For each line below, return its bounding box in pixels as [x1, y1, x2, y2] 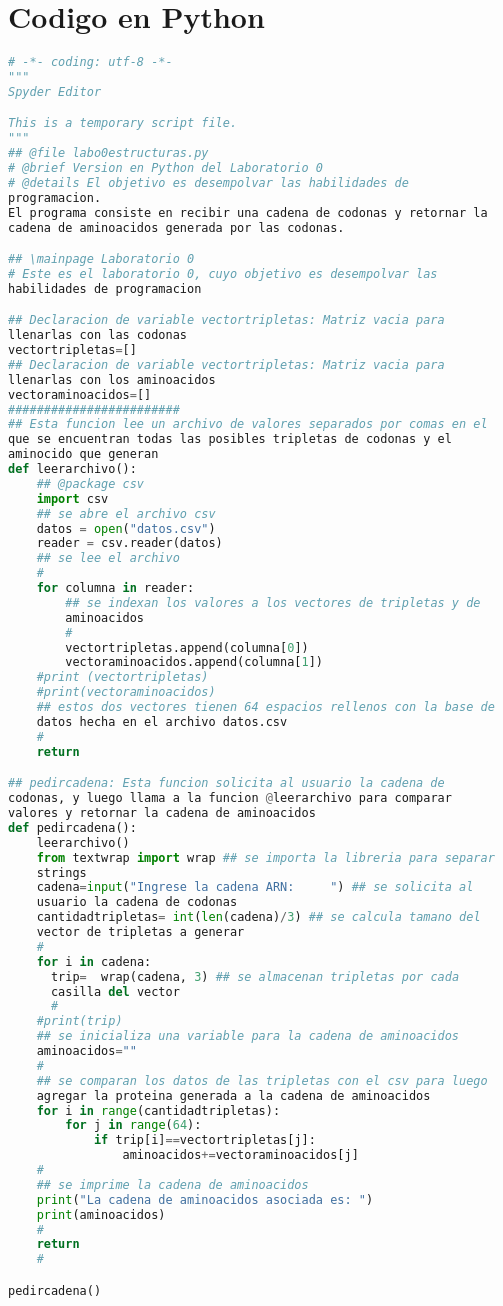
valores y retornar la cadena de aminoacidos [8, 806, 316, 820]
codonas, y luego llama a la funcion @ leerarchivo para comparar [8, 791, 452, 806]
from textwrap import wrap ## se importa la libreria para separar [36, 850, 495, 865]
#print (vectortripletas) [36, 670, 209, 685]
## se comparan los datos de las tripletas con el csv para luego [36, 1073, 488, 1088]
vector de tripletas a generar [36, 925, 245, 939]
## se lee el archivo [36, 551, 180, 566]
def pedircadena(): [8, 820, 137, 835]
